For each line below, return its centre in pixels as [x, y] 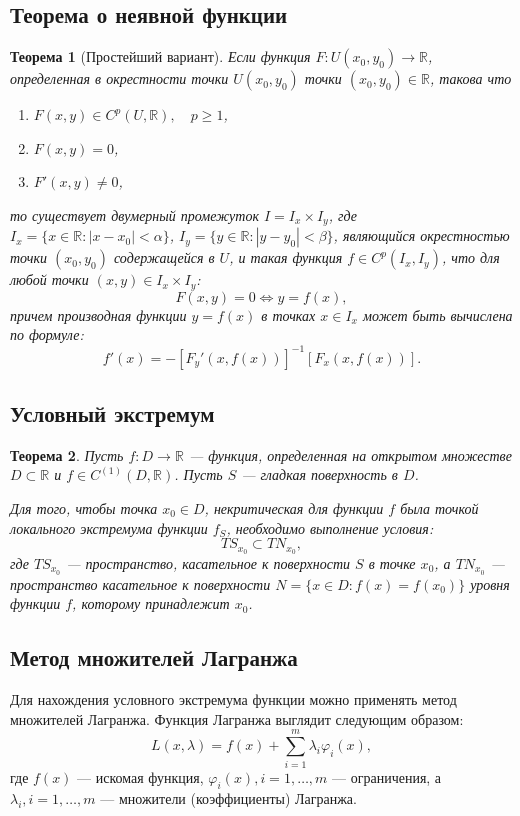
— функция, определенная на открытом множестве [350, 454]
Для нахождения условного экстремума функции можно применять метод [233, 699]
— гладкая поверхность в [319, 474]
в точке [392, 563]
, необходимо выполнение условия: [330, 527]
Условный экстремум [112, 412]
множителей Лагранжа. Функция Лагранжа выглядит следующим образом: [237, 718]
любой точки [49, 279]
